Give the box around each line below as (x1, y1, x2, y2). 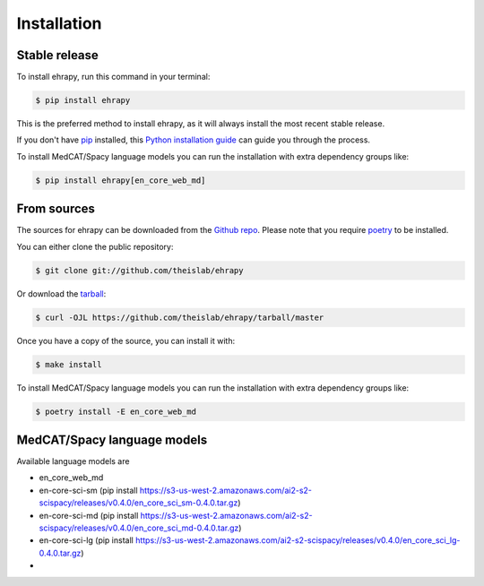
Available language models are (16, 456, 130, 467)
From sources (16, 202, 96, 217)
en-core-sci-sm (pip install (39, 485, 138, 496)
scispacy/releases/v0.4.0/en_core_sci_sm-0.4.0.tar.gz (39, 497, 238, 508)
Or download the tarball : (16, 288, 107, 299)
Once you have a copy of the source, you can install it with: (16, 335, 236, 346)
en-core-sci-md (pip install (39, 510, 139, 521)
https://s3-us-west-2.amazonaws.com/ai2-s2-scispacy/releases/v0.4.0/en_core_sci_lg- (134, 535, 461, 546)
